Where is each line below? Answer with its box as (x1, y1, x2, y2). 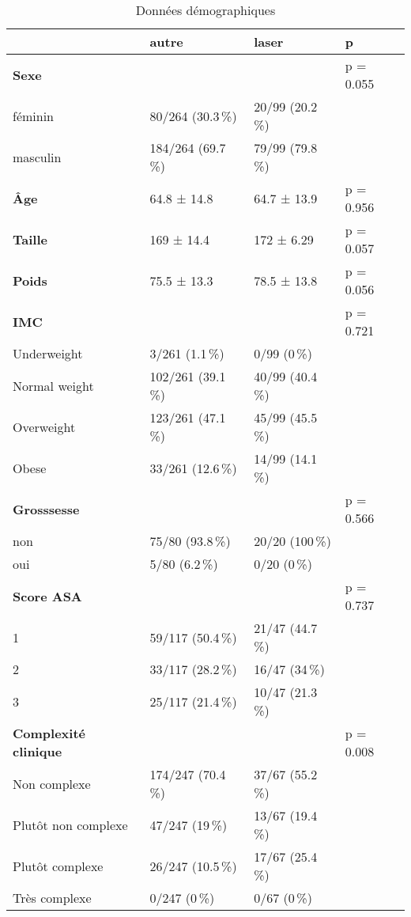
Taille (13, 229, 47, 248)
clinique (13, 742, 62, 760)
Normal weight (13, 376, 94, 395)
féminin (13, 106, 55, 125)
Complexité (13, 724, 85, 742)
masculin (13, 147, 62, 166)
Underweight (13, 344, 83, 362)
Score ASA (13, 586, 82, 605)
